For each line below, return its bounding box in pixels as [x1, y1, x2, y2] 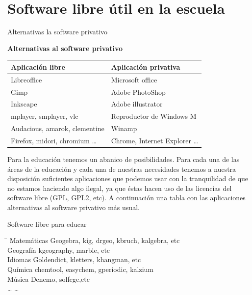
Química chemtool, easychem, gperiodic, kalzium [7, 264, 153, 274]
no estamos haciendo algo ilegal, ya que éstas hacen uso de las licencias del [7, 183, 232, 193]
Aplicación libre [11, 61, 65, 72]
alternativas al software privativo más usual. [7, 202, 140, 212]
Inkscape [11, 99, 37, 109]
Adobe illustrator [111, 99, 163, 109]
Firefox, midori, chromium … [11, 135, 97, 145]
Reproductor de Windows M [111, 111, 197, 121]
